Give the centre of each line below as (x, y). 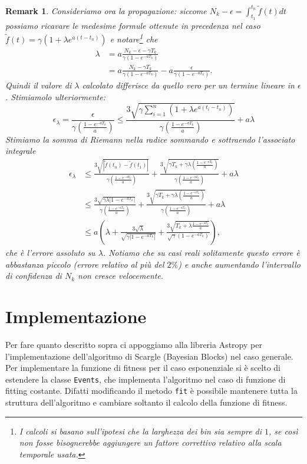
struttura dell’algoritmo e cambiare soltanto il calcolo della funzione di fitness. (146, 402)
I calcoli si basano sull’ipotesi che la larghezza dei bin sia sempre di (141, 431)
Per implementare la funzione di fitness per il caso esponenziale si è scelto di (143, 368)
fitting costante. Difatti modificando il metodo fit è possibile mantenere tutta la (152, 391)
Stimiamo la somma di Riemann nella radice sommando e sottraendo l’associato (150, 139)
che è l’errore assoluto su (50, 252)
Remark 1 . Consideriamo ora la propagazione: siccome (106, 10)
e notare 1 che (134, 38)
